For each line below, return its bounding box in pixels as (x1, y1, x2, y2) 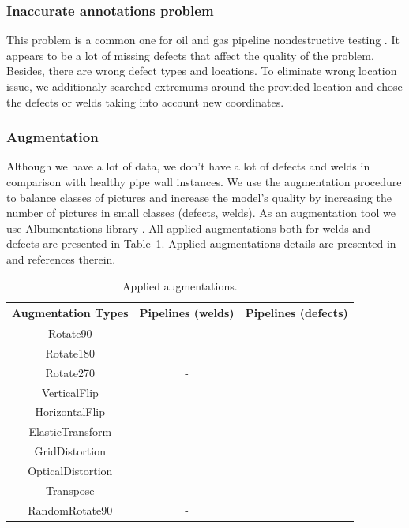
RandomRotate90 (28, 501, 113, 518)
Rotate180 (45, 344, 95, 361)
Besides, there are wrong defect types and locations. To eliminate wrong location (6, 62, 397, 79)
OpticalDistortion (28, 462, 113, 478)
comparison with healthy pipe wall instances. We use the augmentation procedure (6, 174, 402, 189)
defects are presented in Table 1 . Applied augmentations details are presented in (6, 235, 396, 252)
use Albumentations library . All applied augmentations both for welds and (6, 219, 370, 236)
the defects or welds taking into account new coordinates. (6, 93, 284, 110)
